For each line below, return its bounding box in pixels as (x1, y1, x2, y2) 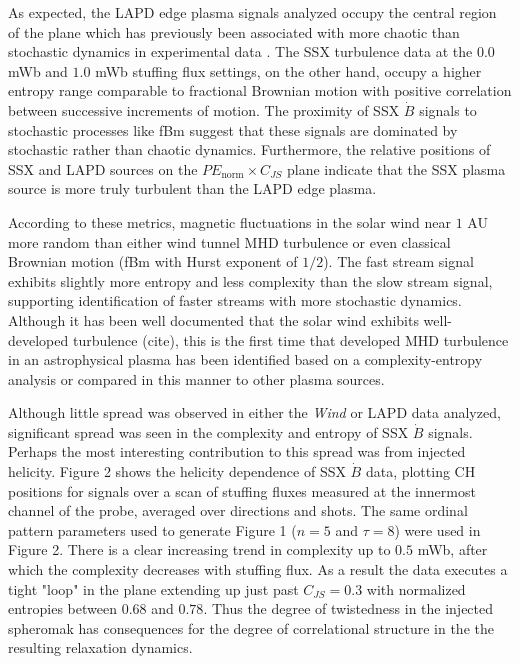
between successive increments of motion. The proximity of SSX (8, 99, 400, 120)
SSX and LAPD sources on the (8, 158, 198, 179)
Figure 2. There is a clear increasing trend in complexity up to (8, 539, 391, 560)
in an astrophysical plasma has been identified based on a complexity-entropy (8, 349, 483, 370)
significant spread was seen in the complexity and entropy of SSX (8, 421, 409, 442)
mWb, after (417, 539, 488, 560)
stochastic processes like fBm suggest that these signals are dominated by (8, 119, 458, 140)
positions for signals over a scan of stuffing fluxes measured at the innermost (8, 480, 476, 501)
